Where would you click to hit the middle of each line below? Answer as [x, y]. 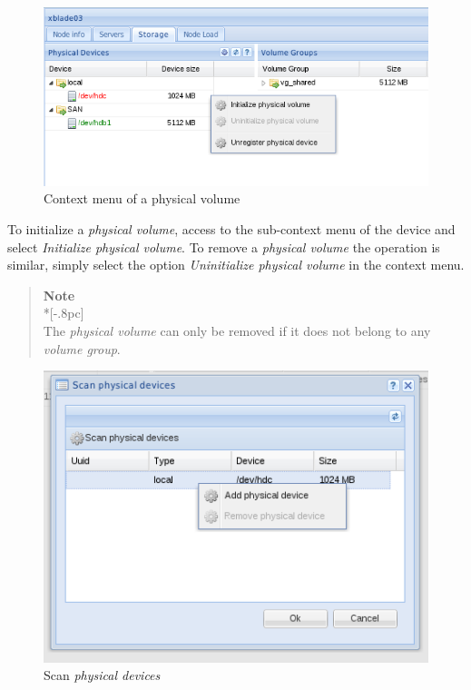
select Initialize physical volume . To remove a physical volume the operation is [224, 246]
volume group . [82, 348]
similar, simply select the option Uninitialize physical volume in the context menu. [236, 265]
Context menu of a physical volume [142, 198]
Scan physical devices [102, 675]
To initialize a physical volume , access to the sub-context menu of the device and [231, 228]
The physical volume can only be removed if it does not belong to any [237, 330]
